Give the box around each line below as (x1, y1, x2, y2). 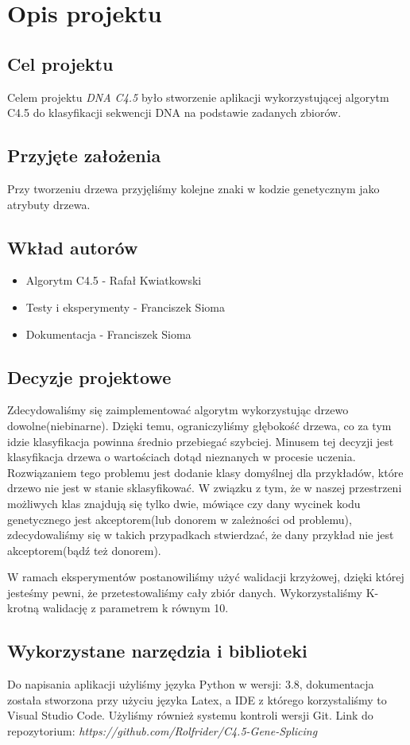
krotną (7, 599, 40, 616)
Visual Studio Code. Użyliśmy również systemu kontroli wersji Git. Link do (7, 707, 373, 724)
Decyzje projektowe (7, 364, 172, 389)
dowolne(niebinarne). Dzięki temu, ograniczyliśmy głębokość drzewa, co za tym (7, 417, 392, 433)
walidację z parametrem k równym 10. (42, 599, 229, 616)
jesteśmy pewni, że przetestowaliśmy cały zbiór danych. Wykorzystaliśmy (7, 584, 363, 600)
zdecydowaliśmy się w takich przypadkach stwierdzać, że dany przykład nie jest (7, 526, 394, 543)
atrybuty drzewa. (7, 196, 91, 212)
